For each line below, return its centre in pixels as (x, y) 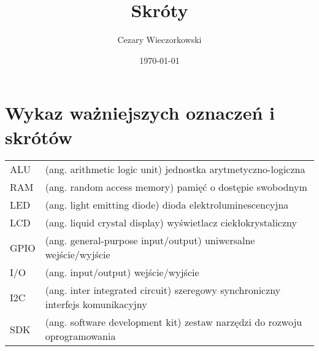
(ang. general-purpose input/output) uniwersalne (150, 241)
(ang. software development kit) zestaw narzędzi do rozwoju (174, 322)
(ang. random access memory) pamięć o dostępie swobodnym (176, 187)
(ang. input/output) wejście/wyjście (122, 272)
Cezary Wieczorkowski (159, 40)
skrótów (39, 137)
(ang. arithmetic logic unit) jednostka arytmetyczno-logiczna (175, 169)
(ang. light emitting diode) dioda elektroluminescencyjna (167, 205)
